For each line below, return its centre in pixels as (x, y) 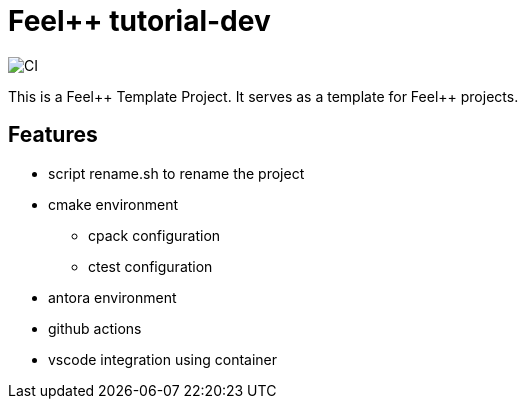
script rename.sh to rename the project (176, 173)
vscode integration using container (163, 359)
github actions (95, 328)
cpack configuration (154, 235)
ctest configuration (150, 266)
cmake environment (113, 204)
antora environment (112, 297)
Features (53, 135)
